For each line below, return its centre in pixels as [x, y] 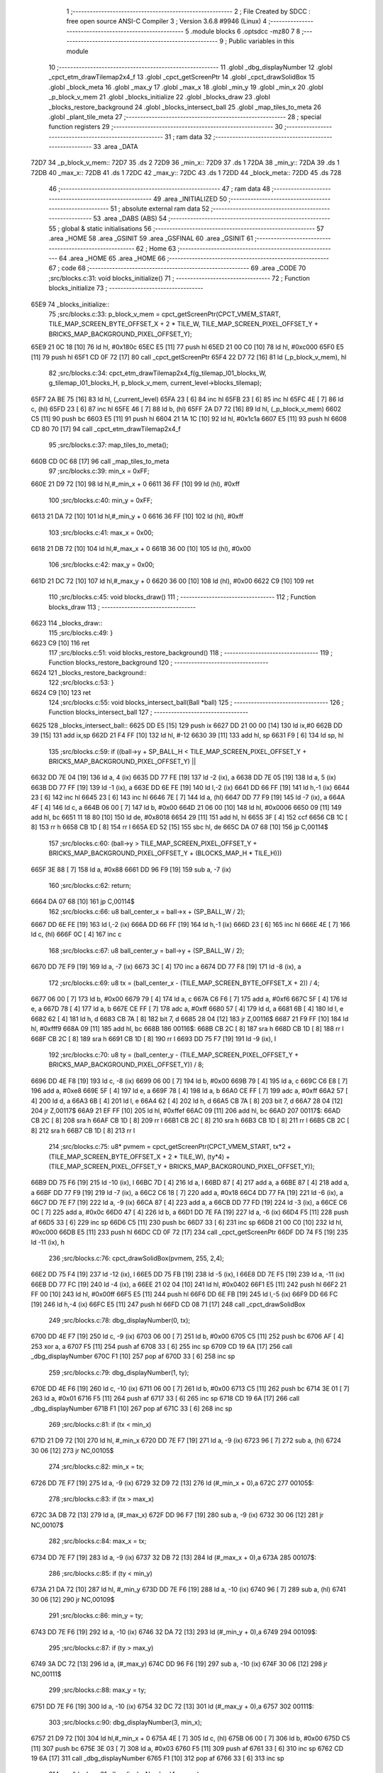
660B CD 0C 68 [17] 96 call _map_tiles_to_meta [100, 461]
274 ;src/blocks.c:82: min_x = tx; [96, 1467]
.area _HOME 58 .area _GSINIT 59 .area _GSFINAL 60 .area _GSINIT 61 [151, 238]
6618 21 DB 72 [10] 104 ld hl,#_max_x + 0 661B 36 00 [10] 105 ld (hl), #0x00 [141, 548]
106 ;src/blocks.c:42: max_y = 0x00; [102, 565]
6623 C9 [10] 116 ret [60, 643]
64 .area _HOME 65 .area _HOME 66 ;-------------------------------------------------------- [194, 258]
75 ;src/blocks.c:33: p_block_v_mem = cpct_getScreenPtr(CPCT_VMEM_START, [165, 314]
